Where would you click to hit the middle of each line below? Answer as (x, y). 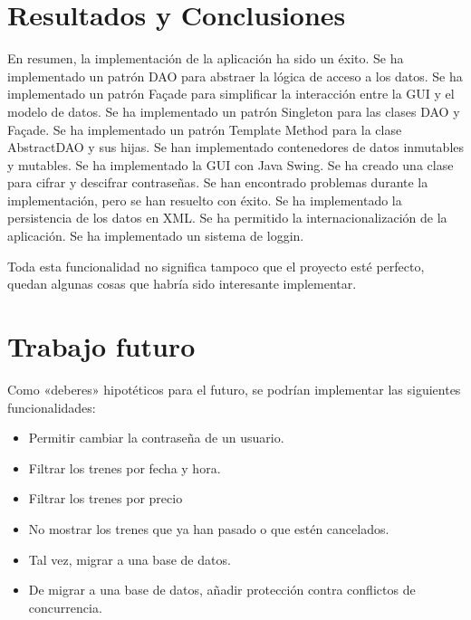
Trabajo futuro (101, 346)
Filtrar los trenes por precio (106, 498)
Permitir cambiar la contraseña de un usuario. (156, 438)
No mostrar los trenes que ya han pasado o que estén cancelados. (209, 528)
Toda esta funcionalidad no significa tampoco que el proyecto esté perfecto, (216, 266)
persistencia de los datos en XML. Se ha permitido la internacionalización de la (227, 218)
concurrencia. (65, 607)
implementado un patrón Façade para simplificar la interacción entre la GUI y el (231, 94)
